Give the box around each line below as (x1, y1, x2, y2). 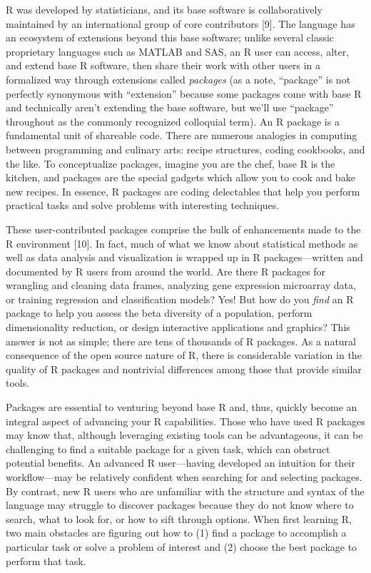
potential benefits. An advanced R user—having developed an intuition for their (6, 455, 355, 470)
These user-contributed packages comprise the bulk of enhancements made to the (6, 221, 361, 236)
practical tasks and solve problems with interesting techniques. (6, 198, 280, 213)
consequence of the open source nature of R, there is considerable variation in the (6, 348, 362, 362)
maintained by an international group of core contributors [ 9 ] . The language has (6, 16, 355, 31)
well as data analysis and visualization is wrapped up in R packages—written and (6, 250, 363, 265)
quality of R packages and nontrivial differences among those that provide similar (6, 361, 362, 376)
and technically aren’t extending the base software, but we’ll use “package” (6, 100, 334, 115)
